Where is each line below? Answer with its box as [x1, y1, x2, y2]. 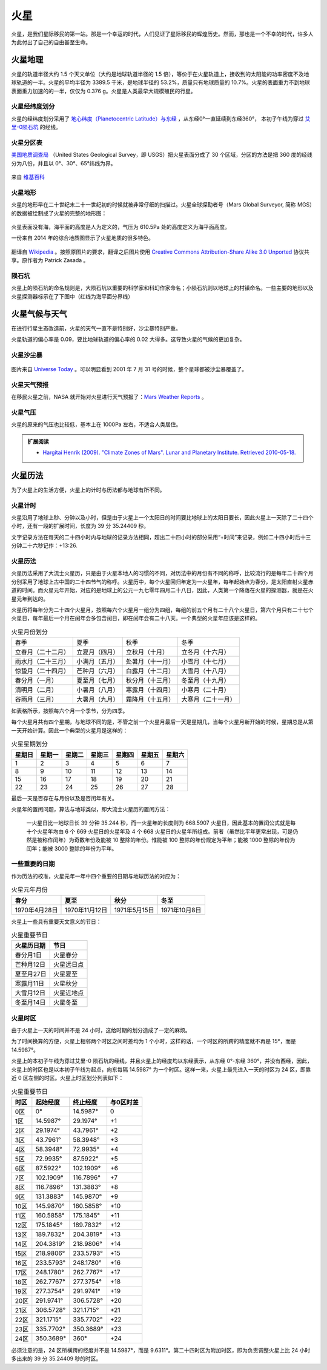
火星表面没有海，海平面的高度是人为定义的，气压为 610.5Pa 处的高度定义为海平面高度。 [11, 223, 230, 230]
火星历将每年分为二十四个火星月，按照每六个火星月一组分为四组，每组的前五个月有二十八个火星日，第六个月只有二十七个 [11, 606, 314, 613]
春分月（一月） [15, 676, 58, 685]
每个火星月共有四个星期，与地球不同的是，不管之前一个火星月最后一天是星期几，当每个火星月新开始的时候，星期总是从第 [11, 718, 314, 726]
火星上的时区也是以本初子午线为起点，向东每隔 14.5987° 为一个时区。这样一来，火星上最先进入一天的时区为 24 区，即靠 [11, 1065, 311, 1073]
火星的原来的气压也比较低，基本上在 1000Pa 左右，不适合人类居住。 [11, 421, 182, 428]
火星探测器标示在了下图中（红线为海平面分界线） [11, 292, 133, 300]
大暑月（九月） [76, 695, 119, 703]
